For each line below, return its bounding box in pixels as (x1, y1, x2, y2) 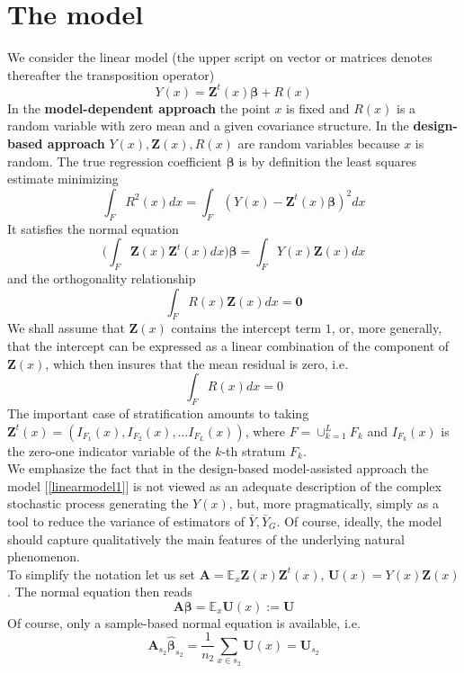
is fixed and (286, 98, 350, 117)
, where (245, 421, 286, 440)
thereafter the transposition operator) (7, 65, 215, 84)
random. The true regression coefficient (7, 151, 223, 170)
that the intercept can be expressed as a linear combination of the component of (7, 336, 450, 354)
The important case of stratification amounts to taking (7, 403, 309, 422)
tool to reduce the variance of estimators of (7, 511, 245, 530)
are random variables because (237, 134, 400, 152)
